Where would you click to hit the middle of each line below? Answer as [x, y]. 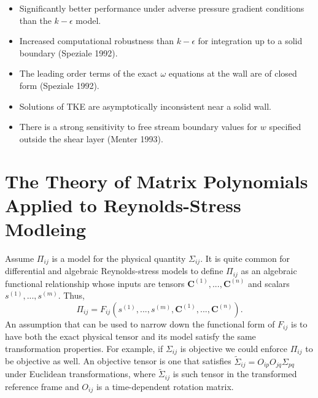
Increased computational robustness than [97, 41]
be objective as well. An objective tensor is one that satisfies [118, 361]
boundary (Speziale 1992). [68, 52]
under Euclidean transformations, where [80, 374]
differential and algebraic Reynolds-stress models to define [114, 271]
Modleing [46, 228]
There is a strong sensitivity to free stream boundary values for [138, 127]
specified [285, 127]
